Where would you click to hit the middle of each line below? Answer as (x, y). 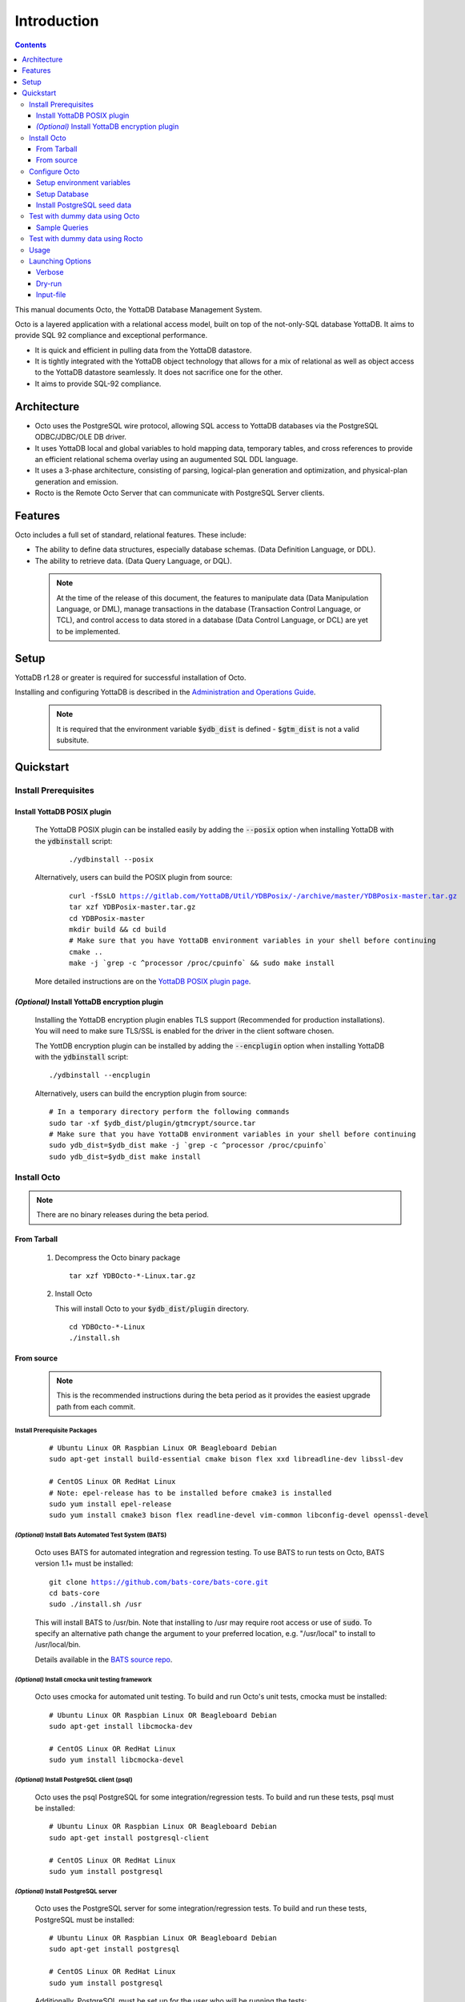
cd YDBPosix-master (107, 918)
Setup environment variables (84, 183)
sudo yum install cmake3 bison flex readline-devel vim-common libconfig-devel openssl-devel (239, 1515)
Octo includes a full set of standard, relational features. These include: (131, 535)
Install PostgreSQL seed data (84, 205)
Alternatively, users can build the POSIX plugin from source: (134, 878)
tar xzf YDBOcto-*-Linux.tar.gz (132, 1276)
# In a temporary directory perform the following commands (169, 1112)
